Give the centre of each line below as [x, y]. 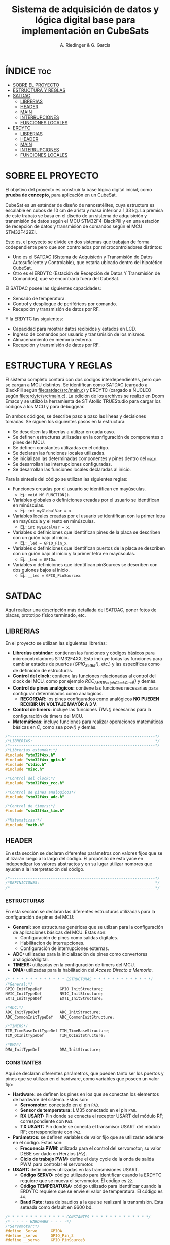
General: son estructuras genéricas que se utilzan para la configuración [88, 927]
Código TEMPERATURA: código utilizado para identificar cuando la [91, 1186]
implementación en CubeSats [85, 31]
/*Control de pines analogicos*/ [41, 792]
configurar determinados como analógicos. [58, 693]
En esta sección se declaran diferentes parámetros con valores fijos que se [84, 853]
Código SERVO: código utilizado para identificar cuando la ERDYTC [91, 1175]
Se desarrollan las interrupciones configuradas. [62, 464]
